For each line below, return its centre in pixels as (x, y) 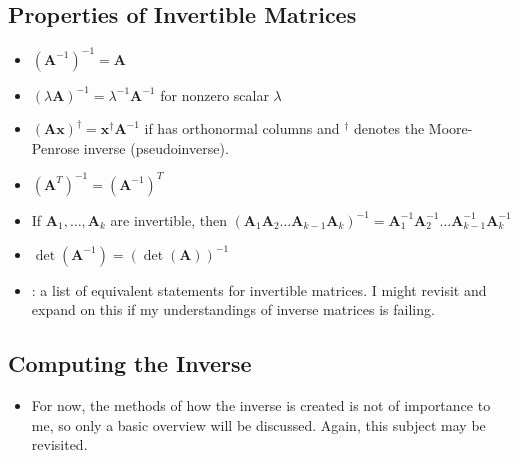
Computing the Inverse (130, 363)
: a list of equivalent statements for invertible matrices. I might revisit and (259, 289)
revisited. (59, 444)
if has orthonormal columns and (242, 128)
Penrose (55, 147)
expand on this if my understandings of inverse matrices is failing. (233, 309)
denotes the (389, 128)
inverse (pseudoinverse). (156, 147)
